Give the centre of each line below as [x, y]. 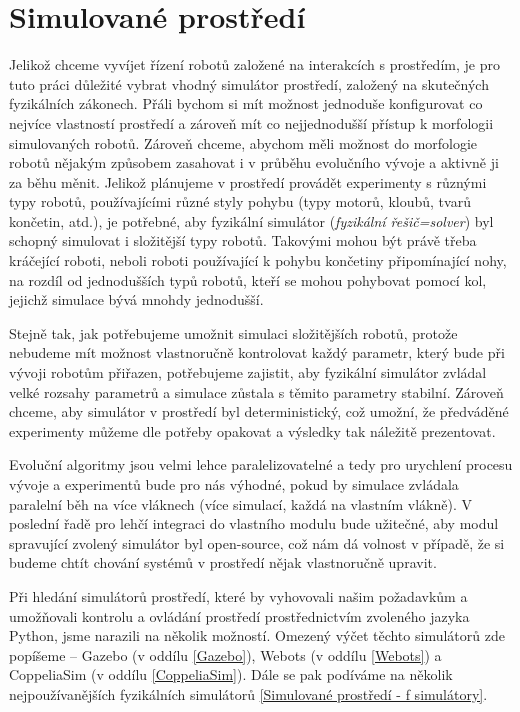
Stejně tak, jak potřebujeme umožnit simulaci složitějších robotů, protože [233, 332]
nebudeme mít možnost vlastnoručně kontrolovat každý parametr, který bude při [257, 352]
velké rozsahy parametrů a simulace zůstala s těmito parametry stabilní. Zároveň [256, 391]
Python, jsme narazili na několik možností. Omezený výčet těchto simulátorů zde [257, 635]
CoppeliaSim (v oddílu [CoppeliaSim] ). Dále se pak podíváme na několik [231, 674]
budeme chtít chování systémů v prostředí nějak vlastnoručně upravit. [223, 562]
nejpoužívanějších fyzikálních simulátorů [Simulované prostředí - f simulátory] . [248, 693]
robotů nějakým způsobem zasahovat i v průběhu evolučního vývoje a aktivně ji [254, 162]
